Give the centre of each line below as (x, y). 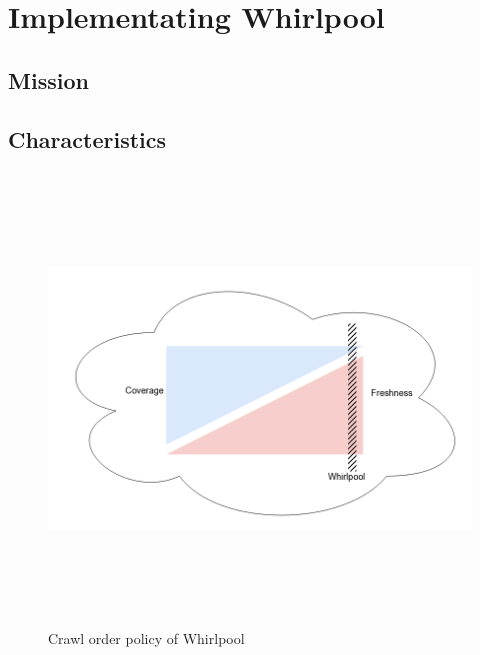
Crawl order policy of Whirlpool (146, 638)
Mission (48, 79)
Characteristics (87, 138)
